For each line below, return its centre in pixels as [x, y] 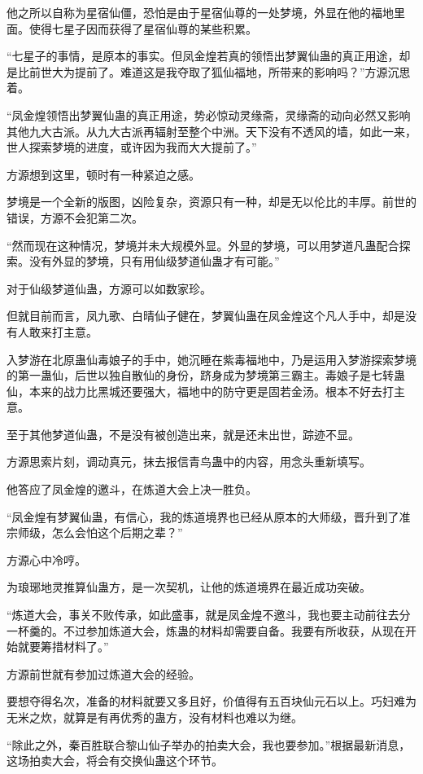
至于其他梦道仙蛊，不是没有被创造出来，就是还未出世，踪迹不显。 [183, 434]
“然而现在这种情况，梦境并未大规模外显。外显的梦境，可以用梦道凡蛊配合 [203, 245]
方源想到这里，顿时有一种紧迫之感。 [103, 174]
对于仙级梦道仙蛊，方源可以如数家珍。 [109, 288]
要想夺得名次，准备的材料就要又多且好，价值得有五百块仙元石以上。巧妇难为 [211, 701]
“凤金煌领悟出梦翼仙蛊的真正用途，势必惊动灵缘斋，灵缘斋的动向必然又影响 [209, 114]
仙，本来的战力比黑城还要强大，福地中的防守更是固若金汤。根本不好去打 [200, 391]
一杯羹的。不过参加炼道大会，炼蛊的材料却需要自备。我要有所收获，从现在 [206, 630]
